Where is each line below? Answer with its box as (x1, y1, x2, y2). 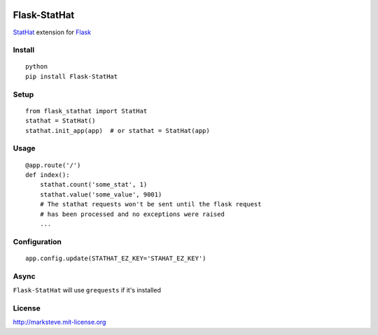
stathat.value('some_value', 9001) (39, 190, 162, 199)
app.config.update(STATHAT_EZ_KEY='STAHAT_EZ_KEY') (25, 254, 206, 262)
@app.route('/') (25, 161, 81, 169)
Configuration (13, 236, 62, 246)
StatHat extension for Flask (13, 28, 91, 36)
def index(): (25, 171, 70, 178)
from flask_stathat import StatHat (25, 107, 148, 115)
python (25, 63, 48, 71)
